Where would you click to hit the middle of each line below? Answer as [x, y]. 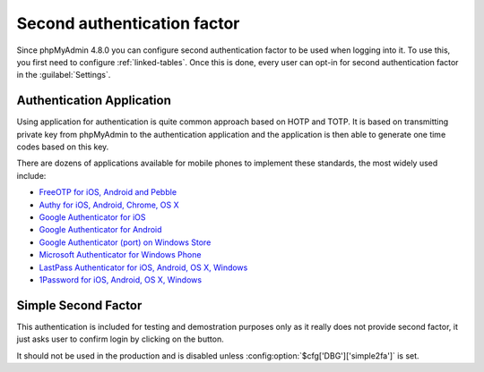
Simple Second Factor [79, 305]
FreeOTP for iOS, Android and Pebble [108, 192]
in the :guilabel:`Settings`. [64, 75]
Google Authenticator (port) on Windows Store [125, 242]
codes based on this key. [63, 147]
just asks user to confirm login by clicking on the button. [120, 339]
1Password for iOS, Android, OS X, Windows [120, 279]
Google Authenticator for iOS [93, 217]
